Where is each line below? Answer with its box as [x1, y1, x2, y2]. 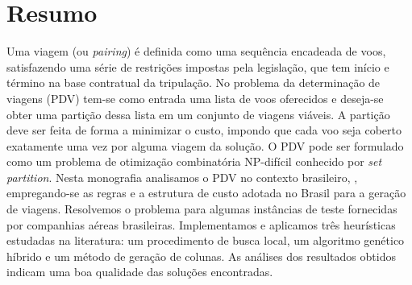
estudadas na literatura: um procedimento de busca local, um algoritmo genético [6, 232, 405, 249]
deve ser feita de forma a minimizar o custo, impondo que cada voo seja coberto [6, 122, 402, 138]
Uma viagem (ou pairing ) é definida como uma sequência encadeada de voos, [6, 43, 386, 60]
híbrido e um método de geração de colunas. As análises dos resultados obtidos [6, 247, 396, 264]
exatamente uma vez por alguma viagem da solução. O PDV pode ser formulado [6, 137, 404, 154]
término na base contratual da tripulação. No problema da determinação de [6, 74, 381, 91]
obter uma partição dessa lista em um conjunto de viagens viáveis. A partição [6, 105, 390, 122]
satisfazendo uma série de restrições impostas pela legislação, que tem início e [6, 58, 389, 75]
